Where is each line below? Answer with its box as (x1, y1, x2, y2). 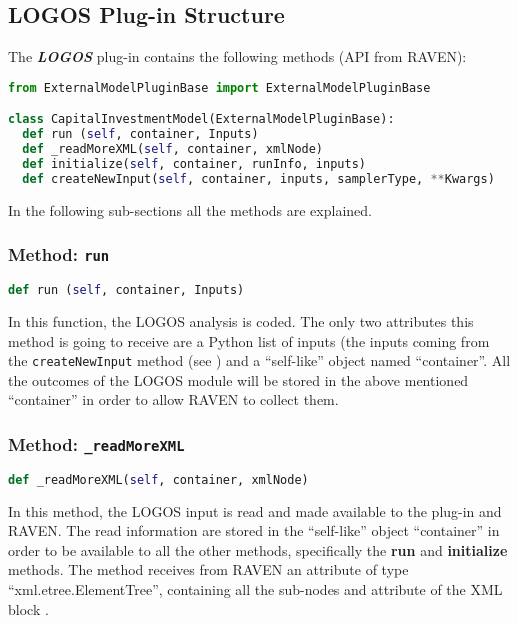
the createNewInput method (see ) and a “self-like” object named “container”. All (8, 350, 511, 371)
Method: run (8, 242, 110, 267)
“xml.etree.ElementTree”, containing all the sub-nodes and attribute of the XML (8, 579, 503, 600)
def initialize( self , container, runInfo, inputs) (22, 156, 366, 171)
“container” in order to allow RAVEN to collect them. (8, 389, 339, 410)
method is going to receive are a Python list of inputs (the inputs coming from (8, 330, 490, 351)
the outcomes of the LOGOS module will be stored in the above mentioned (8, 369, 469, 390)
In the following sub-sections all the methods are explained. (8, 199, 372, 220)
